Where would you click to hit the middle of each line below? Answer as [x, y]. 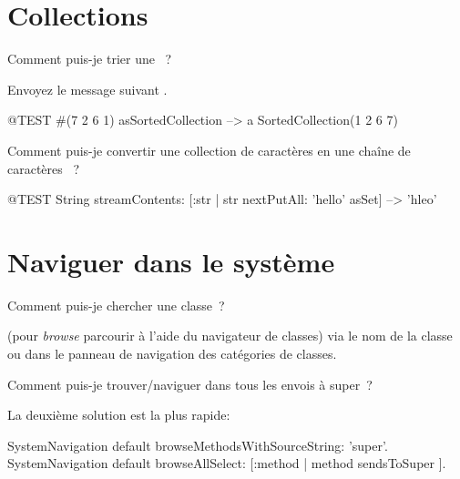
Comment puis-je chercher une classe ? [116, 305]
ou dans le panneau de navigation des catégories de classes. [172, 353]
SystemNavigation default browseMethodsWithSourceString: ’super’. [198, 445]
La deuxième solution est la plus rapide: [119, 415]
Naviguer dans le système [171, 261]
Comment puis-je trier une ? [90, 59]
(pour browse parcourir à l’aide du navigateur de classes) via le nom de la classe [230, 336]
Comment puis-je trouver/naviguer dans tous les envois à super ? [190, 384]
